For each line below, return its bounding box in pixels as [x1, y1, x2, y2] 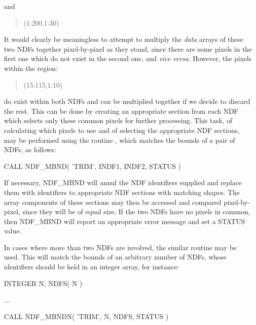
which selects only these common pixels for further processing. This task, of [4, 115, 232, 126]
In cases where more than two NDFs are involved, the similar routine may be [4, 242, 237, 252]
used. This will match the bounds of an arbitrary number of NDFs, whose [4, 252, 227, 262]
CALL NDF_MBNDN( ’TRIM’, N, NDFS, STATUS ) [4, 311, 169, 321]
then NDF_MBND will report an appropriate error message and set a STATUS [4, 216, 245, 226]
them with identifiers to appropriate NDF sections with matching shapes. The [4, 187, 240, 197]
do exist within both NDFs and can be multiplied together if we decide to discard [4, 96, 251, 106]
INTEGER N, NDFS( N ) [4, 278, 82, 288]
